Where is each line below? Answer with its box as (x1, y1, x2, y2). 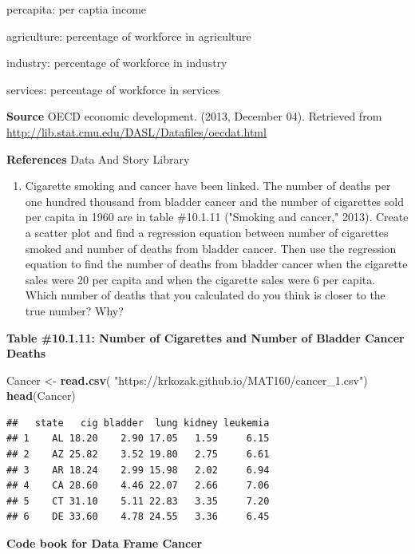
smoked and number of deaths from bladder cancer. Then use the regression (25, 239, 397, 256)
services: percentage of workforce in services (6, 81, 220, 97)
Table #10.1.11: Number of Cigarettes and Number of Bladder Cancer (6, 329, 405, 346)
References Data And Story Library (6, 150, 190, 167)
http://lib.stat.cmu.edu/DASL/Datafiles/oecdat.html (6, 123, 267, 140)
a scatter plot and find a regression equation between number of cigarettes (25, 224, 389, 240)
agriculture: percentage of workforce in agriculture (6, 27, 251, 44)
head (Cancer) (6, 387, 76, 404)
